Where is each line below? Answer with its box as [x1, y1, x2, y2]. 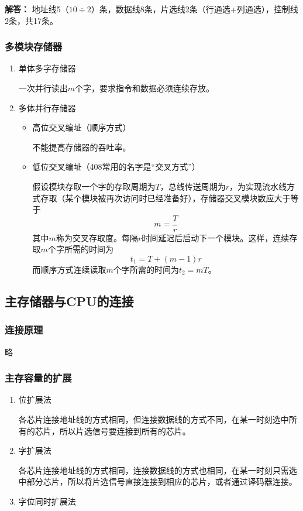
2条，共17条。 [5, 14, 58, 26]
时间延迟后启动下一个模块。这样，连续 [142, 231, 290, 244]
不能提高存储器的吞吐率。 [32, 140, 131, 153]
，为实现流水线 [229, 180, 287, 192]
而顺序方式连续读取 [32, 263, 106, 275]
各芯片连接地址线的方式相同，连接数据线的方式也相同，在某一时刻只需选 [18, 464, 297, 476]
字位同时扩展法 [18, 495, 76, 507]
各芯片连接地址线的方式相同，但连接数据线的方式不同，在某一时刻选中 [18, 413, 289, 425]
